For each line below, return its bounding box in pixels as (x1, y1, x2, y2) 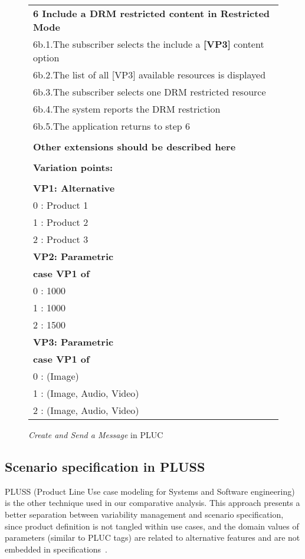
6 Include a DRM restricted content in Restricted (33, 6, 270, 20)
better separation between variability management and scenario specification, (5, 508, 284, 520)
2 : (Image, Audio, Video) (33, 403, 139, 417)
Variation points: (33, 160, 113, 174)
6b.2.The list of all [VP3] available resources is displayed (33, 68, 266, 81)
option (33, 51, 60, 64)
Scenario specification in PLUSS (5, 457, 205, 475)
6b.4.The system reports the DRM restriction (33, 102, 221, 116)
